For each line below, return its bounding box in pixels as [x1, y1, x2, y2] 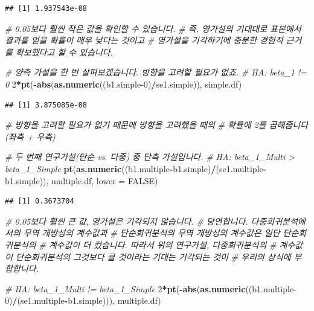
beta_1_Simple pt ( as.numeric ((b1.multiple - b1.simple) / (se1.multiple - [5, 162, 267, 175]
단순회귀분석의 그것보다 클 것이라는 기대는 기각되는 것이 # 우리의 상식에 [15, 250, 291, 263]
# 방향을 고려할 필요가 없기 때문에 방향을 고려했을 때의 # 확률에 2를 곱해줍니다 [5, 118, 309, 131]
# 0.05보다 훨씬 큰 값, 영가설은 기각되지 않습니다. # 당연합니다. [5, 214, 248, 227]
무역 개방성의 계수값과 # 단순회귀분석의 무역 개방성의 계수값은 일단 [23, 226, 280, 239]
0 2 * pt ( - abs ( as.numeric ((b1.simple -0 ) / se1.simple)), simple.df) [5, 77, 242, 90]
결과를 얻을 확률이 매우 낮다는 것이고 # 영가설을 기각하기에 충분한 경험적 [5, 34, 283, 46]
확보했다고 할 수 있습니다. [15, 45, 113, 58]
